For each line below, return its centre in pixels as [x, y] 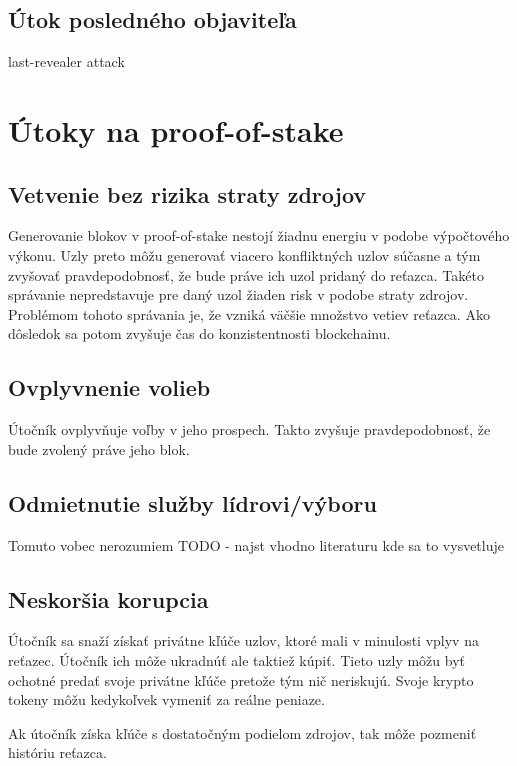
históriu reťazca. [57, 752]
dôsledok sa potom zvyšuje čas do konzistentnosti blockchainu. [199, 333]
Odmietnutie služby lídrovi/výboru [192, 502]
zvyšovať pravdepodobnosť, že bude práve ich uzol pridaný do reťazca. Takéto [246, 274]
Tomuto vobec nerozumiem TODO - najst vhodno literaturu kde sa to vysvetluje [256, 544]
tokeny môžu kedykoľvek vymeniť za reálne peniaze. [166, 699]
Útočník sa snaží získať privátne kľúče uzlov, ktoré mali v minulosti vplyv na [243, 640]
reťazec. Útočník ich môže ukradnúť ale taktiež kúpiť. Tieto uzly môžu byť [237, 659]
